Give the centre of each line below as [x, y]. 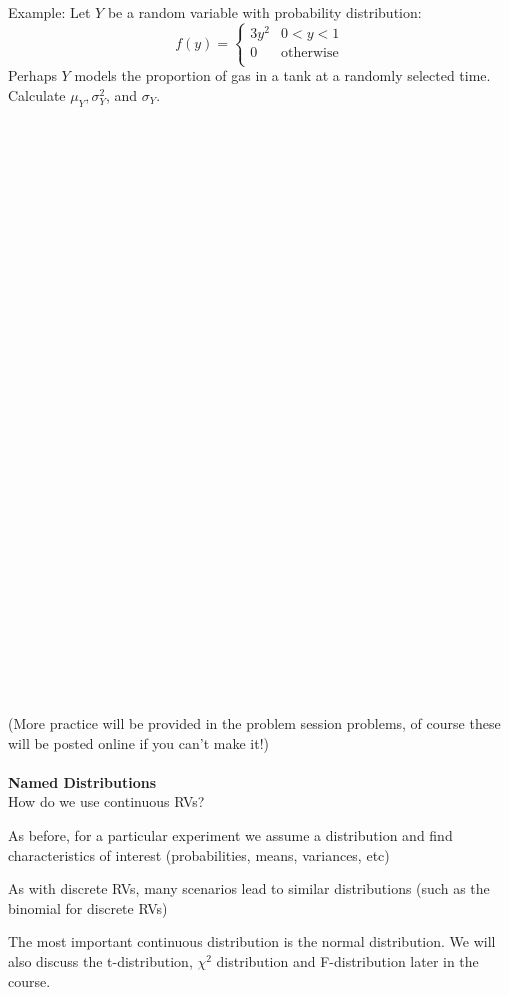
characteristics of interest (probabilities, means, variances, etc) [199, 854]
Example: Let [49, 12]
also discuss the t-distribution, [100, 961]
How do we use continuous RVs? [106, 801]
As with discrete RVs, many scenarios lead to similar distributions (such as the [249, 888]
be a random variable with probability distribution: [264, 12]
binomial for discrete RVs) [88, 907]
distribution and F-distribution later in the [347, 961]
